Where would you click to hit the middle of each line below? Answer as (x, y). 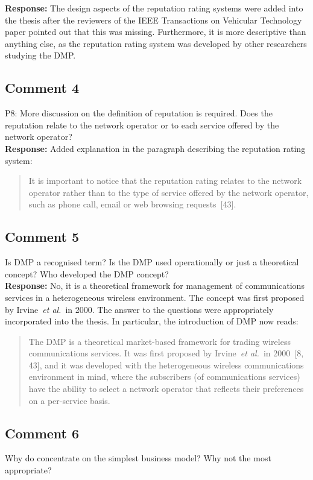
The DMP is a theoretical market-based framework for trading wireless (160, 341)
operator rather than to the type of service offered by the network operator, (169, 192)
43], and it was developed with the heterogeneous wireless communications (166, 365)
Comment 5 (42, 237)
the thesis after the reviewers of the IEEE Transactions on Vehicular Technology (153, 20)
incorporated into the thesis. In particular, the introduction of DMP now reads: (152, 321)
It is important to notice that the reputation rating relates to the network (165, 181)
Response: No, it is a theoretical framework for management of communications (155, 286)
